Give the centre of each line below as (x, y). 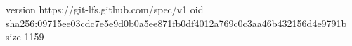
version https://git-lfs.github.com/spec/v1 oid (105, 9)
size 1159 (25, 37)
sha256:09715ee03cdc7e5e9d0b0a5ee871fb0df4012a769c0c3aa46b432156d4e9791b (176, 23)
